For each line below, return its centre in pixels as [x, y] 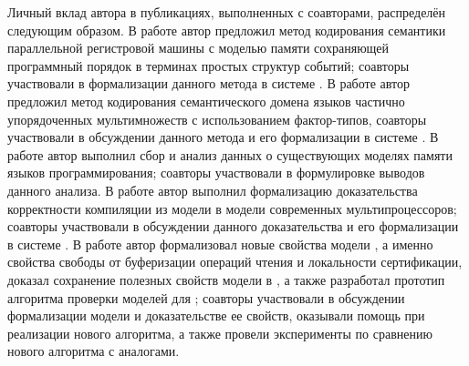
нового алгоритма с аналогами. [94, 351]
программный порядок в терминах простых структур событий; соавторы [208, 65]
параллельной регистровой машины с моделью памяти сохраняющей [198, 48]
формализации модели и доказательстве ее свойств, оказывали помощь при [216, 315]
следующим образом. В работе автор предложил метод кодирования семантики [227, 30]
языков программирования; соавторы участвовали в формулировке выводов [216, 173]
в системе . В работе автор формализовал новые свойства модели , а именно [220, 244]
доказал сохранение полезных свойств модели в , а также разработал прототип [226, 279]
